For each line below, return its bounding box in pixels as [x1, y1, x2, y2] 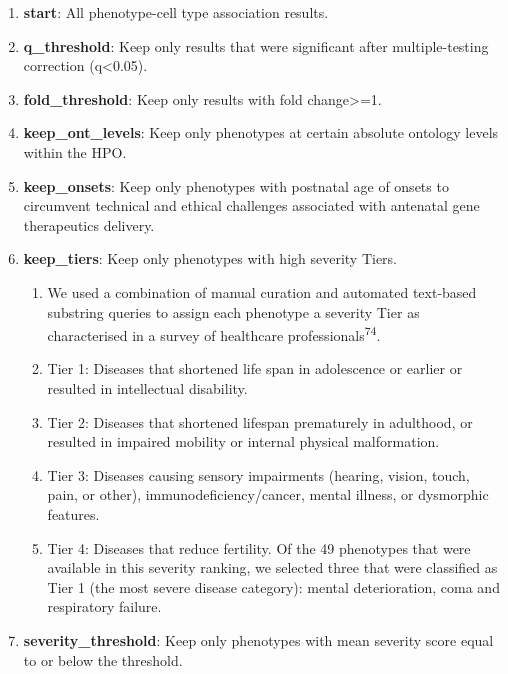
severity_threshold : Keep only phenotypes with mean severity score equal [23, 629, 494, 650]
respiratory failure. [47, 596, 162, 617]
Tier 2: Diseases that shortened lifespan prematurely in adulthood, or [47, 411, 473, 432]
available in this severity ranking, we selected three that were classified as [47, 557, 498, 578]
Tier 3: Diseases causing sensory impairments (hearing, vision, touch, [47, 464, 470, 485]
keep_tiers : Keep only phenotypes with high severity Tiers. [23, 248, 398, 269]
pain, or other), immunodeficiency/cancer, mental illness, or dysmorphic [47, 484, 489, 505]
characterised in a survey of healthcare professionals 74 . [47, 322, 381, 345]
